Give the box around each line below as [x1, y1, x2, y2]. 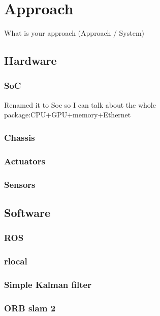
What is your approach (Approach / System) [4, 28, 145, 38]
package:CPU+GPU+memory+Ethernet [4, 109, 131, 120]
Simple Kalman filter [4, 278, 91, 290]
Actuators [4, 154, 45, 167]
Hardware [4, 53, 57, 68]
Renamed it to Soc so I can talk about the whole [4, 99, 156, 110]
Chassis [4, 131, 35, 143]
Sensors [4, 178, 36, 190]
